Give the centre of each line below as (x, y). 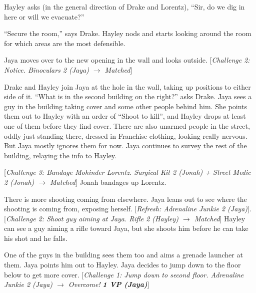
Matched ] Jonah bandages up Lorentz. (108, 182)
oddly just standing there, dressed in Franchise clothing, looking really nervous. (126, 135)
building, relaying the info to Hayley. (60, 155)
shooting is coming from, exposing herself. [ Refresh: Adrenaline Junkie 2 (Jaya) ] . (128, 209)
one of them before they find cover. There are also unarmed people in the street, (127, 125)
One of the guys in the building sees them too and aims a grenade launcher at (123, 255)
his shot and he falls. (36, 238)
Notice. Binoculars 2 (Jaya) (46, 69)
